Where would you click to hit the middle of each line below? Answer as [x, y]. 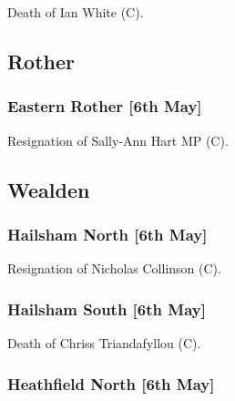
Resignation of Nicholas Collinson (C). [114, 268]
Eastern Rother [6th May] [105, 106]
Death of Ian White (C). [76, 12]
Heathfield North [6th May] [111, 383]
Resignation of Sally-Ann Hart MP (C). [118, 140]
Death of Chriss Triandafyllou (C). [104, 343]
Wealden [49, 189]
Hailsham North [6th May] [107, 234]
